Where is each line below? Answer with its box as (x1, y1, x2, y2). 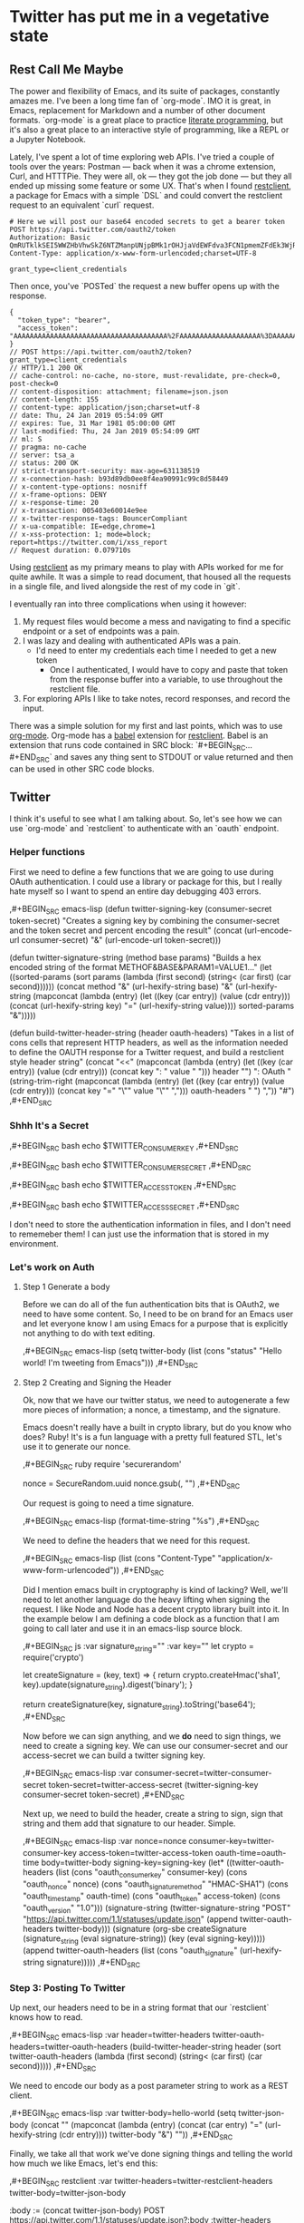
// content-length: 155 (9, 395, 100, 404)
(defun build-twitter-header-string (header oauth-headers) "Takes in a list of (9, 1027, 295, 1038)
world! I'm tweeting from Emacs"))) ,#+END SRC (22, 1357, 199, 1370)
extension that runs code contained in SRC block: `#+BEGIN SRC (9, 740, 246, 752)
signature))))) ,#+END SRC (46, 1956, 140, 1969)
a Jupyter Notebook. (9, 134, 86, 144)
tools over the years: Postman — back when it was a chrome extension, (9, 161, 276, 171)
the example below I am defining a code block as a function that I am (22, 1613, 280, 1624)
